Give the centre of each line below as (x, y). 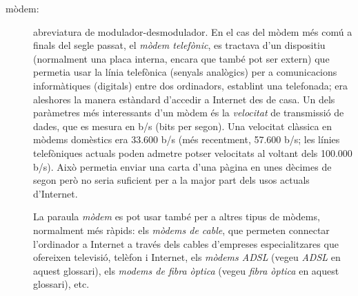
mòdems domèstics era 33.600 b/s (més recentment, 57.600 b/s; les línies (187, 139)
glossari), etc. (61, 284)
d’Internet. (56, 193)
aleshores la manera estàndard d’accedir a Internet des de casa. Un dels (184, 99)
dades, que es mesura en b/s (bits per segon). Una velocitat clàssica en (183, 126)
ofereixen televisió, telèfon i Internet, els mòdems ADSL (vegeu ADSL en (187, 257)
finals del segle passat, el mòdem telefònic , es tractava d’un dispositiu (179, 45)
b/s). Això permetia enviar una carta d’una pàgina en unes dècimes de (182, 166)
